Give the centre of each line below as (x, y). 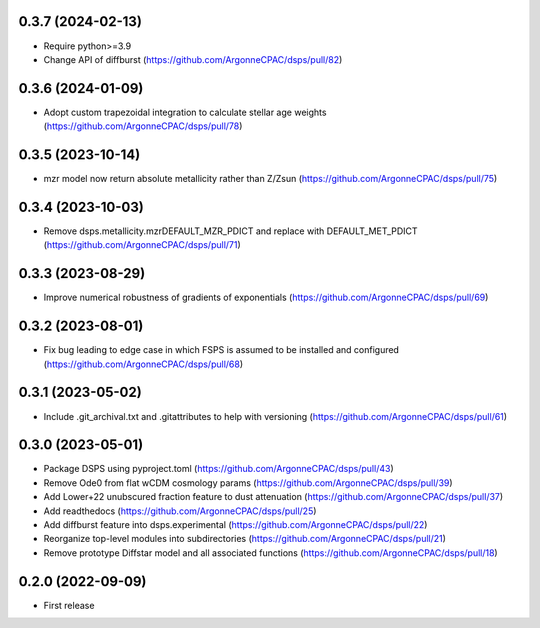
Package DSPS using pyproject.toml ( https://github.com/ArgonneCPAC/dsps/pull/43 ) (218, 469)
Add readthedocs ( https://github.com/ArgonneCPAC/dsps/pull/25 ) (180, 511)
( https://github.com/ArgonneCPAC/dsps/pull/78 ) (143, 126)
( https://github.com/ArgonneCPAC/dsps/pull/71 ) (142, 245)
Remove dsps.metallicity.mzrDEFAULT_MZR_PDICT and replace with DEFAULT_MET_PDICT (231, 231)
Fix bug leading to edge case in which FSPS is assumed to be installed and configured (221, 350)
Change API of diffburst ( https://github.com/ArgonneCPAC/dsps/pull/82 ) (193, 59)
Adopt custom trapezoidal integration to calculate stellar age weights (185, 112)
